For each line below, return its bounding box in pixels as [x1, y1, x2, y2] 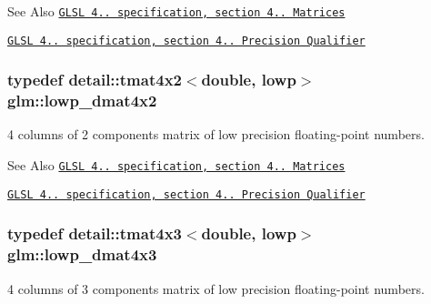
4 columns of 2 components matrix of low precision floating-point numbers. [7, 125, 425, 144]
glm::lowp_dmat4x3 [7, 243, 157, 266]
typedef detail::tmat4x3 [7, 222, 182, 245]
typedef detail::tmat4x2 [7, 68, 182, 91]
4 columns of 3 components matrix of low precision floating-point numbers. [7, 279, 425, 298]
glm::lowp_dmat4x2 [7, 89, 157, 112]
